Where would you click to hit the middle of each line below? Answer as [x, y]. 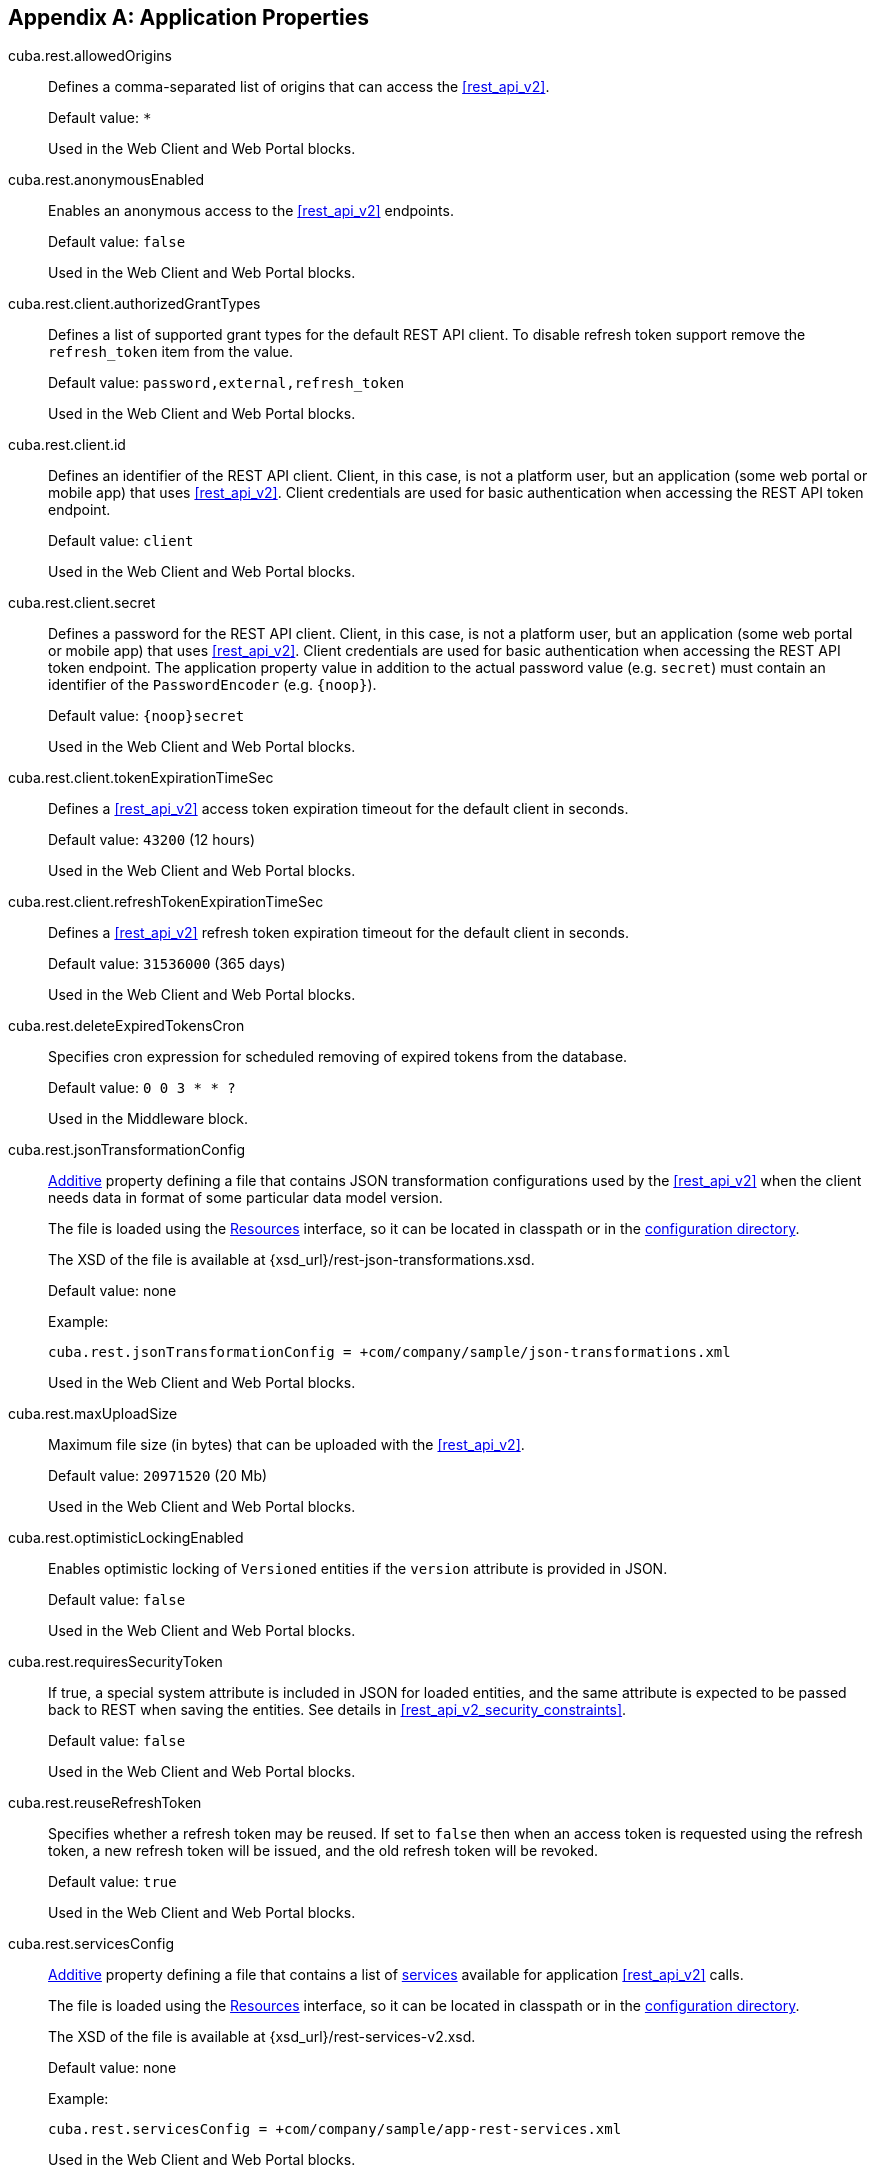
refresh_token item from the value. [171, 352]
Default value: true [112, 1882]
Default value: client [121, 541]
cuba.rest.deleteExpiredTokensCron [126, 1026]
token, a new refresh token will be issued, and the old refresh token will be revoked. [323, 1851]
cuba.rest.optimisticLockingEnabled [126, 1538]
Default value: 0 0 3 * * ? [142, 1088]
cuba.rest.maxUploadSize [93, 1414]
